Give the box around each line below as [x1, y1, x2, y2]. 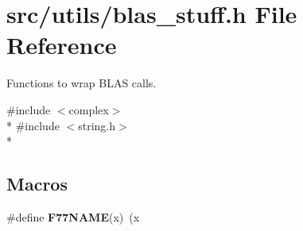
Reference [6, 29, 117, 61]
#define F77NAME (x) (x [6, 208, 140, 225]
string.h [78, 117, 116, 133]
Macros [6, 171, 68, 196]
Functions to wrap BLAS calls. [6, 75, 157, 91]
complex [68, 101, 109, 117]
